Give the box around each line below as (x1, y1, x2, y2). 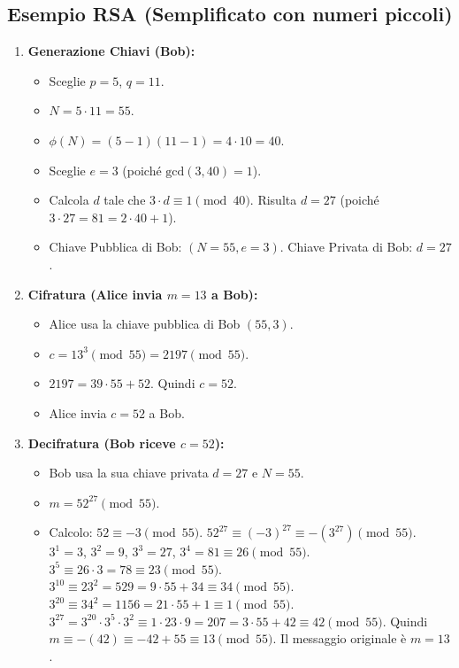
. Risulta (249, 190, 297, 209)
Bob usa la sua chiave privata (49, 463, 209, 482)
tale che (103, 190, 146, 209)
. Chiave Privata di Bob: (279, 237, 413, 256)
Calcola (49, 190, 89, 209)
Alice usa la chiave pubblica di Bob (49, 315, 241, 333)
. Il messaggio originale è (272, 629, 407, 648)
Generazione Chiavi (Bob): (27, 42, 195, 60)
